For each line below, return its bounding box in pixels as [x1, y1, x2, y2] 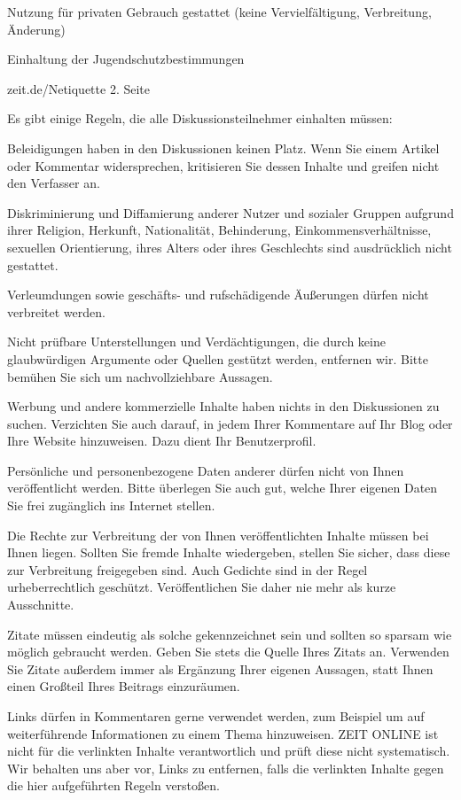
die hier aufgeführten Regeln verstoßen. [7, 776, 220, 795]
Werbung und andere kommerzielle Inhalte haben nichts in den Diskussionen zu [7, 397, 440, 416]
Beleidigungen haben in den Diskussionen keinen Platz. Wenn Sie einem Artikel [7, 138, 440, 157]
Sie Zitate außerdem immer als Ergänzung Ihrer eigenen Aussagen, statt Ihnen [7, 659, 434, 678]
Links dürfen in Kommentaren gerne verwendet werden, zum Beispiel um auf [7, 707, 425, 725]
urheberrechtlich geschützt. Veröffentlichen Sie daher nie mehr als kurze [7, 578, 396, 596]
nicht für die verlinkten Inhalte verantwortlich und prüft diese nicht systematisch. [7, 742, 450, 760]
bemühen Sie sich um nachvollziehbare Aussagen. [7, 367, 273, 385]
